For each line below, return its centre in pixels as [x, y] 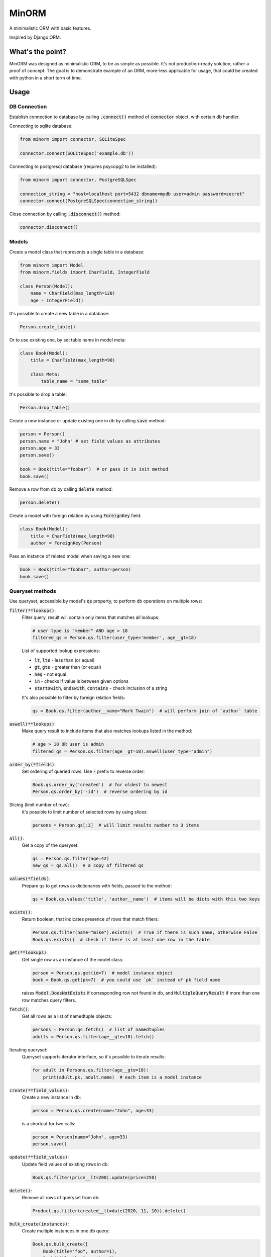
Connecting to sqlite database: [41, 126]
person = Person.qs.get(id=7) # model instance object [103, 973]
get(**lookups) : [29, 952]
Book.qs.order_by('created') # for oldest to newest [100, 785]
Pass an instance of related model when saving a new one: [70, 556]
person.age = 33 [40, 448]
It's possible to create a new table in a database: [59, 313]
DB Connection [28, 107]
